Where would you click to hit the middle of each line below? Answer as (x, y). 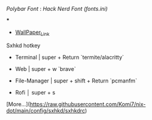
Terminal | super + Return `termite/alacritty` (70, 57)
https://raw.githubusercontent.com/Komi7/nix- (88, 104)
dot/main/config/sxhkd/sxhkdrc (46, 110)
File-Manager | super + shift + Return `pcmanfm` (76, 81)
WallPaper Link (32, 33)
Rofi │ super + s (35, 92)
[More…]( (18, 104)
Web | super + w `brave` (45, 68)
